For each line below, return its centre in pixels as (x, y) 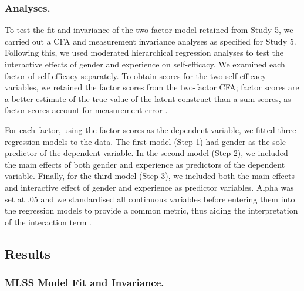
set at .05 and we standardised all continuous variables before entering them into (150, 199)
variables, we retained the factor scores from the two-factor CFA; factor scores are (152, 87)
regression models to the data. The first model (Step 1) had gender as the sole (145, 141)
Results (28, 253)
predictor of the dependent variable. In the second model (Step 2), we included (146, 153)
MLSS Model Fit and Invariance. (85, 282)
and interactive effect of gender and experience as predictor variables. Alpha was (149, 187)
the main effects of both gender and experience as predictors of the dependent (145, 164)
